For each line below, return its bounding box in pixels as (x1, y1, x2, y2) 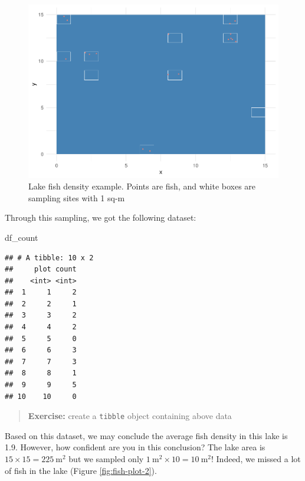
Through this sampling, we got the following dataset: (5, 211, 196, 224)
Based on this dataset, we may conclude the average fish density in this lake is (5, 429, 288, 441)
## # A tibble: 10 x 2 (5, 253, 94, 262)
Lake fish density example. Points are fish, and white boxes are (28, 180, 256, 192)
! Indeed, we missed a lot (211, 453, 301, 465)
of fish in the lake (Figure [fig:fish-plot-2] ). (5, 464, 157, 476)
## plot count (5, 265, 77, 274)
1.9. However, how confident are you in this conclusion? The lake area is (5, 441, 265, 453)
